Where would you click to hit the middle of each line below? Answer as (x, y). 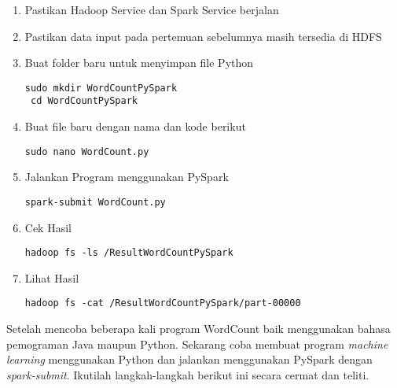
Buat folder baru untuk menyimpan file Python (139, 63)
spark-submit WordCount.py (95, 202)
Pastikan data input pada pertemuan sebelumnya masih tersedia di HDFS (203, 36)
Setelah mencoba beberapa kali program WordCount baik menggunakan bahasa (198, 329)
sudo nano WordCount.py (87, 152)
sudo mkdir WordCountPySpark (101, 88)
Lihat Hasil (52, 277)
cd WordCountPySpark (84, 101)
